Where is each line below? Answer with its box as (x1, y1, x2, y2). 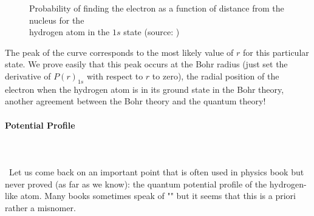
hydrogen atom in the (29, 25, 110, 38)
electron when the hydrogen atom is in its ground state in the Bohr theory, (5, 83, 284, 95)
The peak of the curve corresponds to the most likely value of (5, 46, 234, 58)
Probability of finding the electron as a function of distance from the (29, 2, 284, 14)
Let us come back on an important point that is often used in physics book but (9, 165, 304, 178)
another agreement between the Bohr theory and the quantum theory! (5, 95, 266, 107)
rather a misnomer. (5, 201, 76, 214)
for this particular (243, 46, 309, 58)
